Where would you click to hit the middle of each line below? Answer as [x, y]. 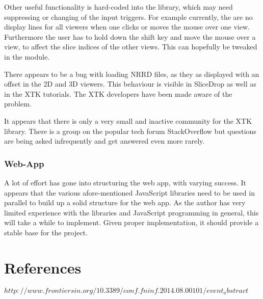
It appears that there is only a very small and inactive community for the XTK [128, 120]
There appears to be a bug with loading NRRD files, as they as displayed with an [132, 74]
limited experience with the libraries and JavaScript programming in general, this [131, 212]
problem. [18, 104]
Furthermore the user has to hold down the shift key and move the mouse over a [130, 36]
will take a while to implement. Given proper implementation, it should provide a [131, 222]
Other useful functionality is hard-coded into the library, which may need [119, 7]
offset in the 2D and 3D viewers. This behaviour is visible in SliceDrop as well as [130, 84]
